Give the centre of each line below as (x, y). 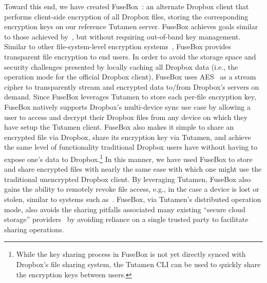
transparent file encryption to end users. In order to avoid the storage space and (130, 56)
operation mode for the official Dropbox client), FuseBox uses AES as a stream (130, 77)
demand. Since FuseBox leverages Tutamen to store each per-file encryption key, (130, 97)
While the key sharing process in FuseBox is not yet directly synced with (131, 254)
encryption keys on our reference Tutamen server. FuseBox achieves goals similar (131, 26)
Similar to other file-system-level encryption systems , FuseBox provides (118, 46)
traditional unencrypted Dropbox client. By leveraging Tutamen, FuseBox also (128, 179)
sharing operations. (34, 229)
